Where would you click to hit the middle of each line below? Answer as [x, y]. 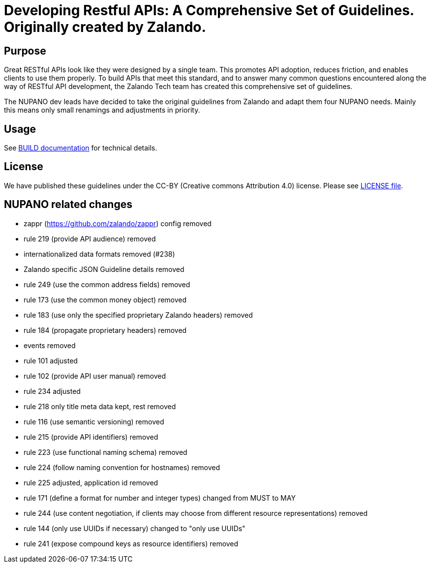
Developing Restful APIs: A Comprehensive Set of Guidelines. [209, 10]
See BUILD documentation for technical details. [81, 148]
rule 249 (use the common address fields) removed [107, 284]
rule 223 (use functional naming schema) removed [106, 452]
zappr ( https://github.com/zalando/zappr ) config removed [118, 223]
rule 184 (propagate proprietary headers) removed [105, 330]
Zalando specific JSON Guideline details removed [104, 269]
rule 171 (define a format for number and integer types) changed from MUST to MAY [160, 498]
